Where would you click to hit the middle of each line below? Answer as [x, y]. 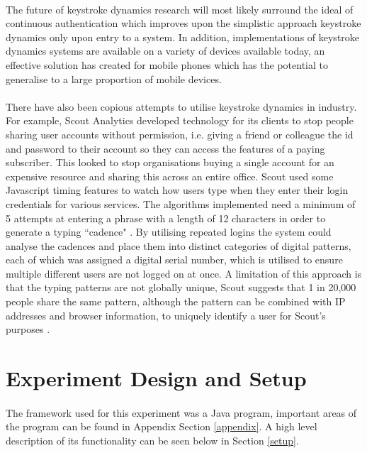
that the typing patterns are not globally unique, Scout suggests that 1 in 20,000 [181, 287]
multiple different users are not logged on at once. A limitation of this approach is [184, 273]
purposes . [28, 329]
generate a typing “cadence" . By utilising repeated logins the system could [169, 232]
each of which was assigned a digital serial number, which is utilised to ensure [174, 260]
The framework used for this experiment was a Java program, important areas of [181, 412]
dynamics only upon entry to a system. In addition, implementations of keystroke [183, 37]
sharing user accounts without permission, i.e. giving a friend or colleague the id [180, 134]
